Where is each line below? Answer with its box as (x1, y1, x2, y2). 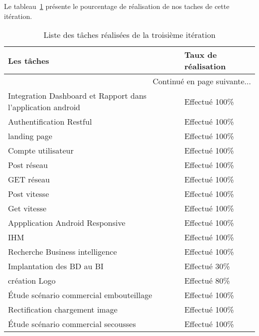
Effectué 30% (184, 260, 230, 272)
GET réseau (8, 173, 50, 185)
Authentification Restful (8, 116, 92, 128)
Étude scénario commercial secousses (8, 318, 136, 330)
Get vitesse (8, 202, 47, 214)
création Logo (8, 275, 56, 287)
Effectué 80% (184, 275, 230, 287)
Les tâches (8, 54, 49, 66)
